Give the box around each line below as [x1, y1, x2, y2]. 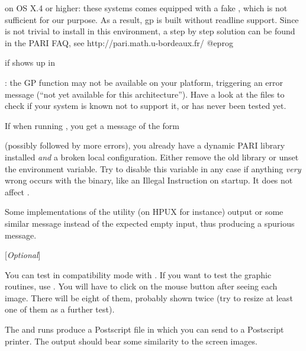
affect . [5, 185, 30, 198]
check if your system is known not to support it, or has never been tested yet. [5, 99, 286, 112]
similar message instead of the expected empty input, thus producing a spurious [5, 217, 295, 229]
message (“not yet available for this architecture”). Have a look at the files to [5, 88, 285, 100]
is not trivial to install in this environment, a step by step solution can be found [5, 25, 295, 37]
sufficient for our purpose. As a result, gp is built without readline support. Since [5, 13, 299, 25]
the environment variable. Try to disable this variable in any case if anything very [5, 162, 301, 175]
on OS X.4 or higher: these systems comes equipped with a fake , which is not [5, 2, 288, 14]
